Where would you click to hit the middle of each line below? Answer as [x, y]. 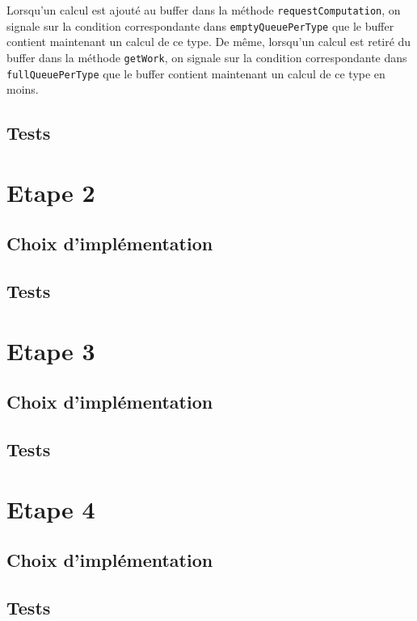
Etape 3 [51, 350]
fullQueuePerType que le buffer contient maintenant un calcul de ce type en [196, 73]
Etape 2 [51, 192]
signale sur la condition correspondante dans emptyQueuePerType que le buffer [200, 25]
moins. [23, 89]
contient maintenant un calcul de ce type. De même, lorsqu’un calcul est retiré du [209, 42]
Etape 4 [51, 508]
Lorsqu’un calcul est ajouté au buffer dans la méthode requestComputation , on [204, 10]
